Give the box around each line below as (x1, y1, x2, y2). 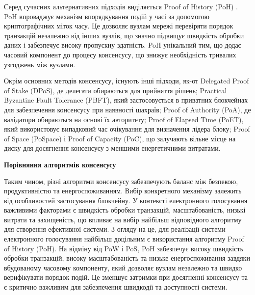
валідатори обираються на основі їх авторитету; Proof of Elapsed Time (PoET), (4, 114, 244, 124)
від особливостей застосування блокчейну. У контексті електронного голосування (4, 195, 248, 205)
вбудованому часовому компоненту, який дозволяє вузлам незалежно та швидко (4, 262, 242, 272)
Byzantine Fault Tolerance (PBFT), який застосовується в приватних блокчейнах (4, 95, 248, 105)
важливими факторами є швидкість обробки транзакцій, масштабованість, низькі (4, 205, 246, 215)
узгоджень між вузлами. (4, 59, 76, 69)
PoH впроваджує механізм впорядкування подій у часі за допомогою (4, 11, 210, 21)
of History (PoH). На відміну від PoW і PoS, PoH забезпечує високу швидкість (4, 243, 243, 253)
